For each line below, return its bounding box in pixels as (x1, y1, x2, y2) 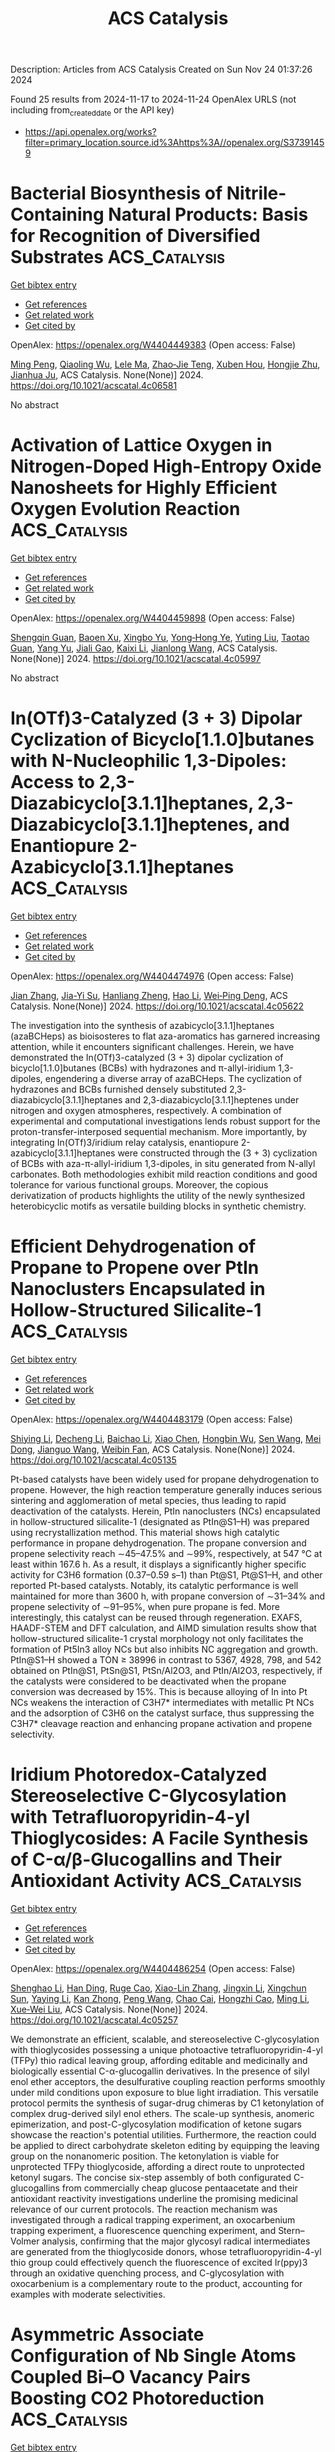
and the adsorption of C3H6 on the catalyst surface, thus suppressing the (10, 1707, 315, 1719)
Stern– (278, 2224, 305, 2236)
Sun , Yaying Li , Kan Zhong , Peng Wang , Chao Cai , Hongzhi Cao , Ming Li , (10, 1992, 310, 2004)
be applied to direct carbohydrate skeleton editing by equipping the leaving (10, 2139, 320, 2151)
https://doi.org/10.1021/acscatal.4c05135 (10, 1453, 177, 1466)
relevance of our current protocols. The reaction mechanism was (10, 2203, 278, 2215)
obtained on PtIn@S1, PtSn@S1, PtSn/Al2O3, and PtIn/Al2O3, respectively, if (10, 1664, 323, 1676)
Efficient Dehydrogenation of (10, 1235, 257, 1257)
